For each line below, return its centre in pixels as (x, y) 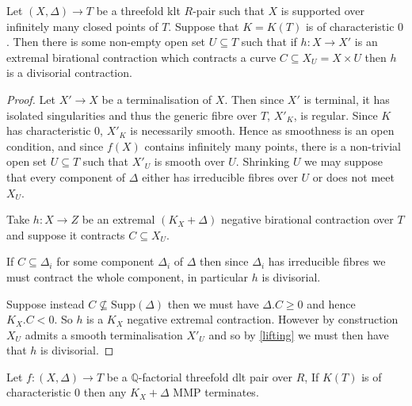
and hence (331, 303)
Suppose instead (46, 303)
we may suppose (344, 161)
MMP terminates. (216, 392)
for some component (105, 261)
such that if (269, 42)
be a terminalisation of (157, 99)
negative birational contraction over (307, 219)
